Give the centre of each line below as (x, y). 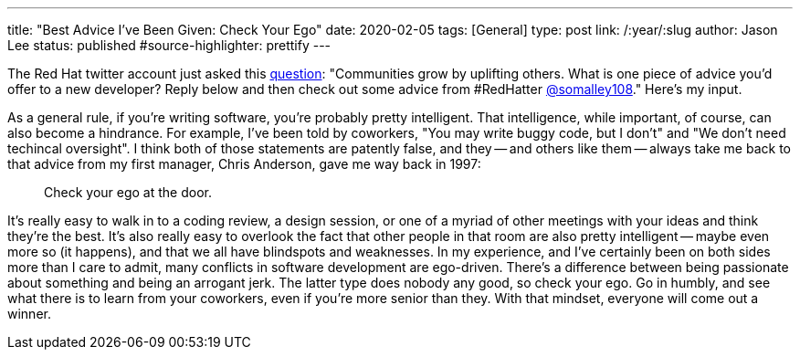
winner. (29, 314)
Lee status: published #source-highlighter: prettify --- (169, 45)
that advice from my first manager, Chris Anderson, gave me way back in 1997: (244, 164)
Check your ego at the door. (128, 192)
